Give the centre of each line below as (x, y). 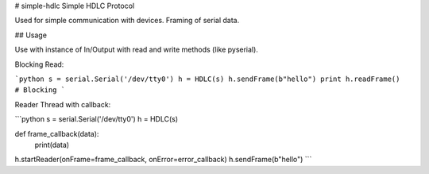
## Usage (31, 35)
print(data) (52, 145)
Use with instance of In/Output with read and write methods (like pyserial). (136, 50)
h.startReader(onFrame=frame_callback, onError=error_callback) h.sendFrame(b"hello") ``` (163, 160)
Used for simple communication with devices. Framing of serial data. (127, 21)
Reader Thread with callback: (63, 104)
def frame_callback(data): (57, 133)
